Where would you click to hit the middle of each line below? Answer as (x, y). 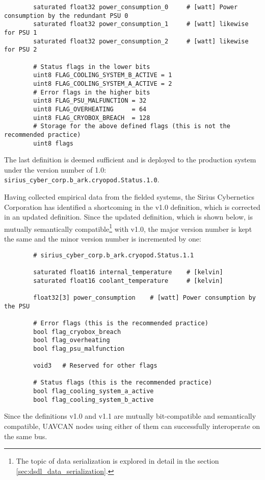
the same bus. (26, 436)
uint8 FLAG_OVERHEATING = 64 (90, 109)
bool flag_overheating (72, 340)
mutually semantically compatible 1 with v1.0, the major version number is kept (128, 228)
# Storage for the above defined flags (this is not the (132, 126)
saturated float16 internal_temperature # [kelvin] (128, 272)
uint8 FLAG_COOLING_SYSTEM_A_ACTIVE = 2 (103, 83)
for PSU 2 (21, 50)
